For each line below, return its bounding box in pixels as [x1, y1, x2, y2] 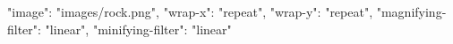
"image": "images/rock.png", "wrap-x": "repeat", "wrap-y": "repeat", [7, 3, 373, 20]
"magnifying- [376, 3, 447, 20]
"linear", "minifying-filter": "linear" [45, 19, 232, 38]
